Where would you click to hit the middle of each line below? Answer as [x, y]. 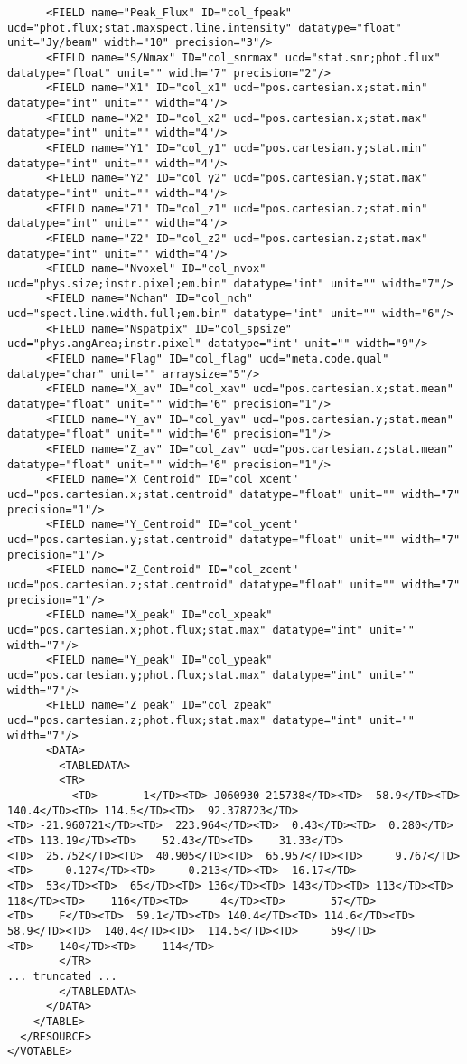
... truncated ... [62, 976]
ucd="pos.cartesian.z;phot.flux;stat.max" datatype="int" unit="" [211, 720]
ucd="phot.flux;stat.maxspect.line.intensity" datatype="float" [205, 28]
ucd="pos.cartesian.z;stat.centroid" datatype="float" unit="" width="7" [234, 584]
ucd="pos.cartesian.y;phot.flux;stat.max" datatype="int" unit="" [211, 675]
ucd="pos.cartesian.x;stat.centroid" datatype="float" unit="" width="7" [234, 494]
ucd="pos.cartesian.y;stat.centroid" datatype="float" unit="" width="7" [234, 539]
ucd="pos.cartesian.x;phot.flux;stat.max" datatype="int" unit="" [211, 630]
